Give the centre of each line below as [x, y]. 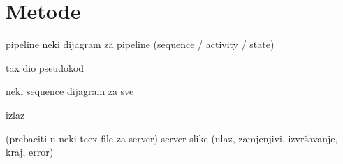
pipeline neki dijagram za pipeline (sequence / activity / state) [140, 44]
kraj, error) [30, 152]
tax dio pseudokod [45, 67]
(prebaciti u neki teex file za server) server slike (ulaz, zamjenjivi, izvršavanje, [172, 138]
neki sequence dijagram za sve [70, 91]
